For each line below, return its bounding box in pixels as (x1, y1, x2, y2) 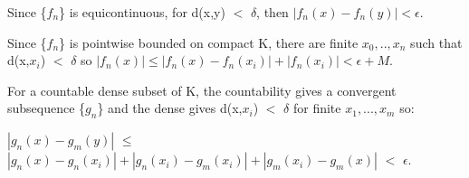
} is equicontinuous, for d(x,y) (59, 3, 225, 21)
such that (410, 33, 463, 52)
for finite (292, 98, 341, 117)
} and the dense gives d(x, (97, 98, 243, 117)
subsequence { (7, 98, 86, 117)
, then (256, 3, 289, 21)
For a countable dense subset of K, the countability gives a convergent (7, 80, 397, 99)
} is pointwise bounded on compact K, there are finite (59, 33, 359, 52)
